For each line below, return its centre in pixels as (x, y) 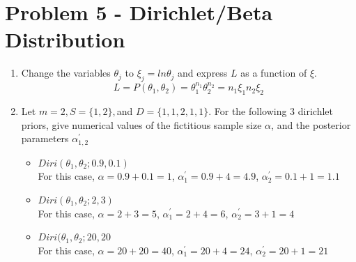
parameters (45, 138)
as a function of (274, 73)
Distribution (65, 39)
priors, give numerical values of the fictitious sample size (141, 124)
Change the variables (66, 73)
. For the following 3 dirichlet (271, 111)
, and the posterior (311, 124)
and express (203, 73)
